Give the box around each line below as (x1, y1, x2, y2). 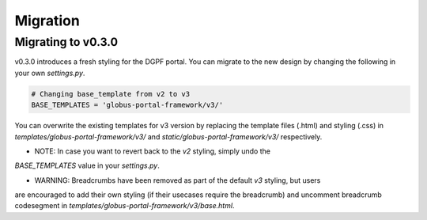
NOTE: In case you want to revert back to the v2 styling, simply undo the (34, 146, 270, 156)
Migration (14, 12, 81, 29)
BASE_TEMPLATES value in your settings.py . (14, 161, 160, 170)
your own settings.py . (14, 68, 85, 78)
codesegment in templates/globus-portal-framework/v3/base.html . (14, 201, 235, 211)
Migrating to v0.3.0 (14, 35, 119, 49)
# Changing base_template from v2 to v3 (31, 89, 190, 98)
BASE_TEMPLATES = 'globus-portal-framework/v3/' (31, 101, 224, 110)
